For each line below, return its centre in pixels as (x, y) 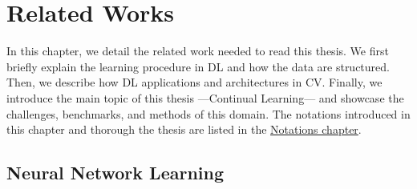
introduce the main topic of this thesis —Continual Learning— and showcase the (205, 97)
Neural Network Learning (115, 173)
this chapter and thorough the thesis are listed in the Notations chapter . (184, 129)
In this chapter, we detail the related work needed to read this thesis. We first (198, 51)
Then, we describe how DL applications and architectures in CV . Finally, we (194, 82)
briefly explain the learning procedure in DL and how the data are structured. (198, 66)
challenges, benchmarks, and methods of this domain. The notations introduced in (208, 113)
